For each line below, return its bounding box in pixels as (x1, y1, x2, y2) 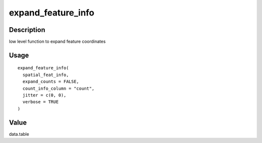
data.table (9, 131, 29, 137)
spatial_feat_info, (22, 72, 69, 78)
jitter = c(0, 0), (22, 93, 66, 98)
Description (9, 26, 46, 34)
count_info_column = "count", (22, 85, 95, 91)
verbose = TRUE (22, 99, 59, 105)
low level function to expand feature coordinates (9, 39, 106, 45)
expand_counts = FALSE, (22, 79, 80, 84)
